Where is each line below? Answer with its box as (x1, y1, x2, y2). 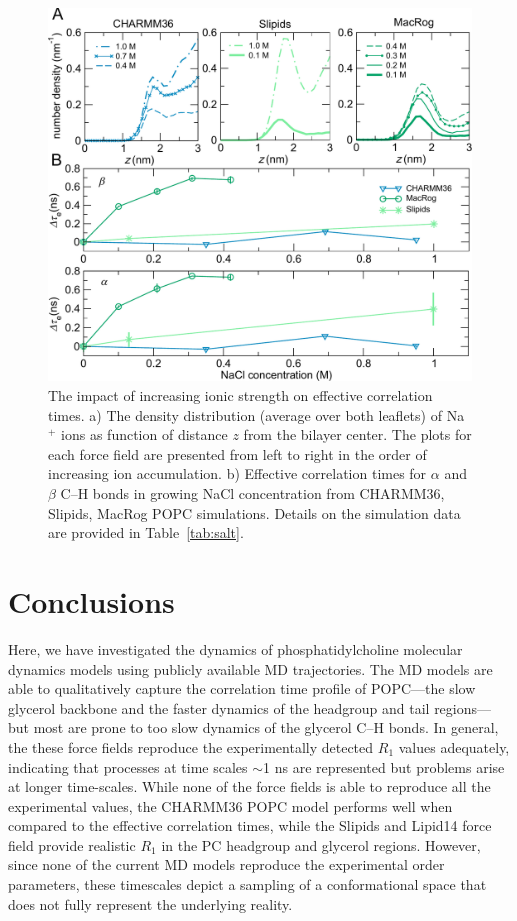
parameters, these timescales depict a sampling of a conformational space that (8, 874, 487, 895)
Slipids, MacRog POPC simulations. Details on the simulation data (48, 502, 461, 523)
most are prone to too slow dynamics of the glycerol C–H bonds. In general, (33, 717, 499, 738)
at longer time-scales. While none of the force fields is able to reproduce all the (8, 776, 491, 797)
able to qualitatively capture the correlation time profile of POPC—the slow (8, 678, 476, 699)
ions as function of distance (61, 424, 228, 445)
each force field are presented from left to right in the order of (48, 443, 427, 464)
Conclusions (8, 581, 175, 622)
